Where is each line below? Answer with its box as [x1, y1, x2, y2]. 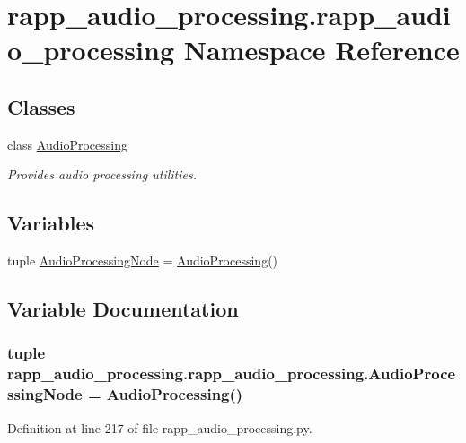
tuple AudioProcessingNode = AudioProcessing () [7, 251, 278, 270]
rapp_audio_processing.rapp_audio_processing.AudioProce [7, 362, 456, 385]
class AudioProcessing [7, 135, 127, 153]
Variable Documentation [7, 295, 239, 323]
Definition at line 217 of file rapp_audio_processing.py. [7, 418, 312, 437]
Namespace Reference [183, 31, 460, 68]
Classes [7, 92, 75, 120]
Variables [7, 209, 95, 237]
